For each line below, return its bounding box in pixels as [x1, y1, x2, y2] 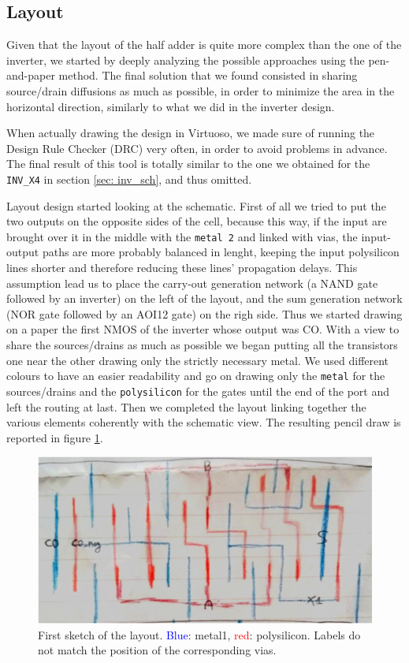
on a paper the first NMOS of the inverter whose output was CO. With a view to [6, 321, 400, 337]
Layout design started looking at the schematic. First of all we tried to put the [6, 197, 386, 214]
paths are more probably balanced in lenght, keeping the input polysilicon [42, 244, 400, 260]
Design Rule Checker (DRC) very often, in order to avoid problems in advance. [6, 140, 388, 156]
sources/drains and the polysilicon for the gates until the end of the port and [6, 382, 390, 399]
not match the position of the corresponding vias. [38, 642, 277, 658]
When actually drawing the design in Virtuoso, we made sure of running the [6, 125, 375, 141]
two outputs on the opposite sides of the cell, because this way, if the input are [6, 213, 387, 229]
